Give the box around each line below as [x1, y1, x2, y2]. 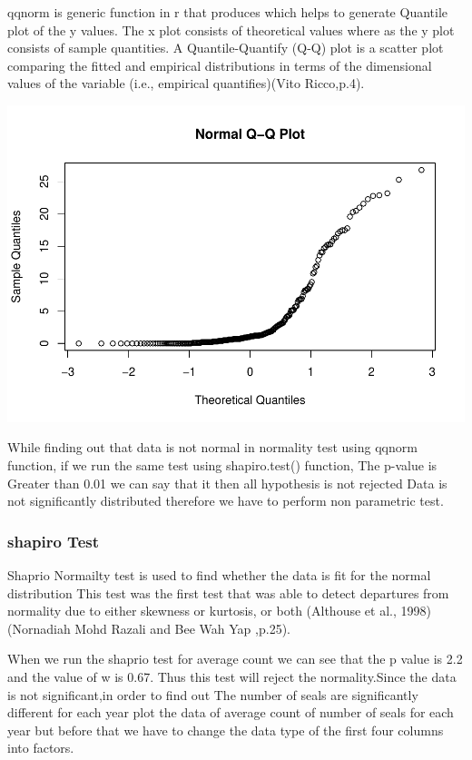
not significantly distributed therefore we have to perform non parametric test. [7, 491, 444, 510]
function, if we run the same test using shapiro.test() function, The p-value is [7, 456, 438, 475]
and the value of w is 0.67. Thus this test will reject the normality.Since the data [7, 667, 457, 686]
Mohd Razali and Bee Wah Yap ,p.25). [74, 618, 290, 637]
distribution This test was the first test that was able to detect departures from [7, 583, 449, 602]
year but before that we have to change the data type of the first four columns [7, 720, 444, 739]
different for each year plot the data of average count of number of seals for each [7, 703, 454, 722]
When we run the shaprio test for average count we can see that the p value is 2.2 [7, 649, 463, 668]
